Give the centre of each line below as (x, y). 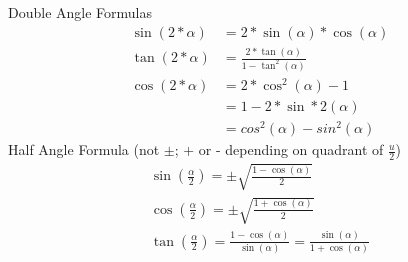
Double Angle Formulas (80, 12)
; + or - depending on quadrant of (279, 149)
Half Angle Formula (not (84, 149)
